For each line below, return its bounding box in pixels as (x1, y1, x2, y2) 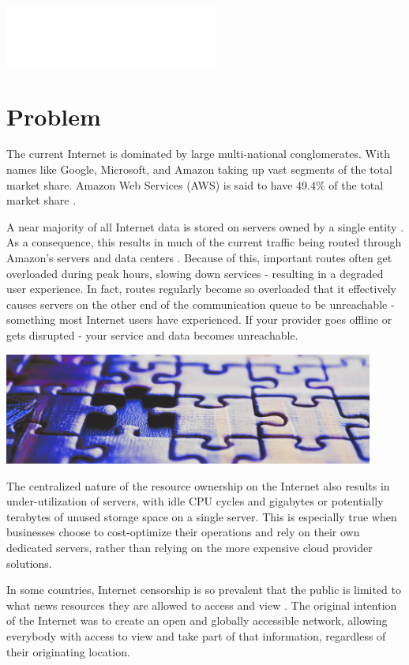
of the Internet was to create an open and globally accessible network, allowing (6, 612, 388, 629)
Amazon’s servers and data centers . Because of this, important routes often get (6, 250, 392, 266)
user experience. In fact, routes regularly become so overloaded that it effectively (6, 280, 396, 297)
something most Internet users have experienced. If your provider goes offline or (6, 311, 392, 328)
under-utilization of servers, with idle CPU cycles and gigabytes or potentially (6, 493, 384, 509)
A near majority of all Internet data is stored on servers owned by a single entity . (6, 218, 404, 235)
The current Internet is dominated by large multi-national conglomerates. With (6, 145, 391, 162)
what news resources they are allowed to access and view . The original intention (6, 596, 397, 613)
